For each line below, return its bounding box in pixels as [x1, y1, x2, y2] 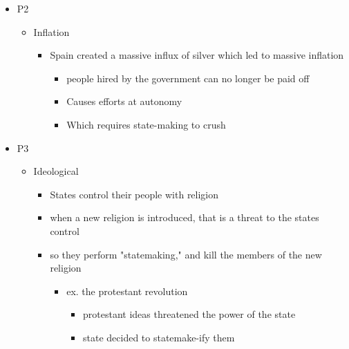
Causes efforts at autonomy [66, 94, 182, 109]
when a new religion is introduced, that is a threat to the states [50, 210, 319, 225]
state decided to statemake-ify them [82, 330, 235, 344]
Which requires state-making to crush [66, 117, 226, 131]
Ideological [33, 164, 79, 178]
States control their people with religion [50, 187, 219, 201]
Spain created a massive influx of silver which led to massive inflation [50, 48, 344, 62]
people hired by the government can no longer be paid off [66, 70, 310, 85]
